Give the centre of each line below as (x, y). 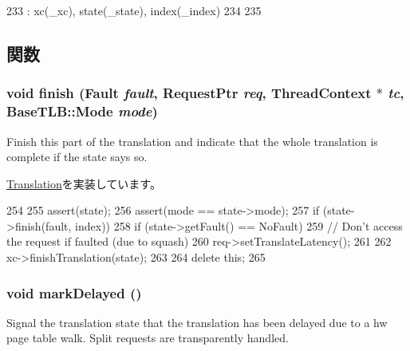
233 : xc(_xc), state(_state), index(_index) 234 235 (134, 10)
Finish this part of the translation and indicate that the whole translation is (192, 141)
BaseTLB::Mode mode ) (82, 111)
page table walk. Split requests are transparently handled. (148, 338)
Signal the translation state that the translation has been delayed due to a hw (197, 322)
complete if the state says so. (77, 157)
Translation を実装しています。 (84, 183)
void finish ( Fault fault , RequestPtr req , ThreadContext (189, 93)
